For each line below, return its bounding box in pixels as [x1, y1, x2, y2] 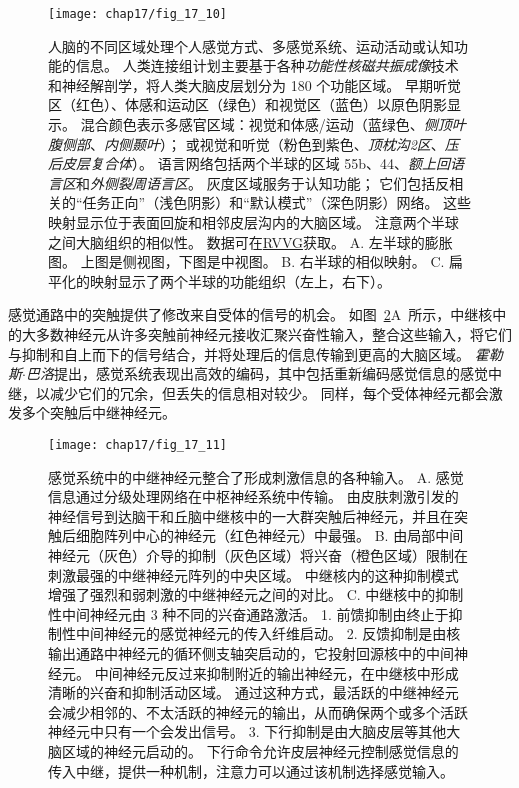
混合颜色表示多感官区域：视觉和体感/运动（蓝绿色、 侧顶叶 [80, 114, 466, 135]
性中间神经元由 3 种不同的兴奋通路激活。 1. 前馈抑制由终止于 [48, 603, 449, 624]
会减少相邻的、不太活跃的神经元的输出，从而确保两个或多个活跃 [48, 701, 468, 722]
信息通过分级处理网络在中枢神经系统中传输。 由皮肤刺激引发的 [48, 486, 459, 507]
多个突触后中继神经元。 [21, 402, 176, 423]
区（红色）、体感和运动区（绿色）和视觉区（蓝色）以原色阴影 [48, 94, 447, 115]
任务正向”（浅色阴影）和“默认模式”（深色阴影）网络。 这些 [82, 192, 472, 213]
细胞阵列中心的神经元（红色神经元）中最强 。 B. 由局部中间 [75, 525, 464, 546]
